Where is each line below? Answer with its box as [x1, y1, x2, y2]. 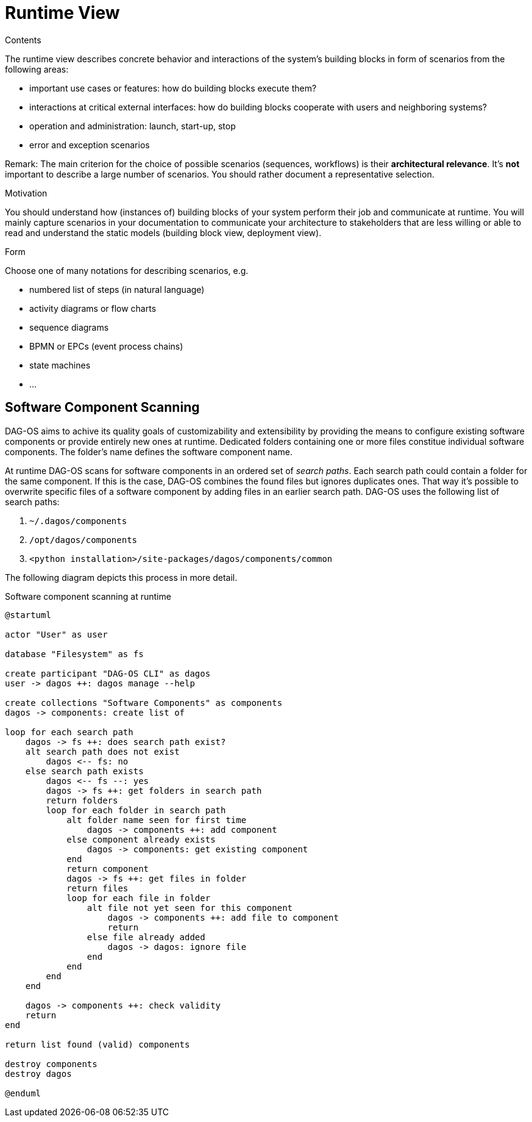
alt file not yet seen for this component [87, 902, 293, 913]
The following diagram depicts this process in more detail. [5, 572, 238, 583]
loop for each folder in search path [46, 805, 226, 815]
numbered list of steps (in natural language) [29, 284, 205, 295]
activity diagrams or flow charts [29, 303, 157, 314]
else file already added [87, 932, 205, 942]
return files [66, 883, 129, 893]
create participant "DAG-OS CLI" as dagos [5, 668, 211, 678]
